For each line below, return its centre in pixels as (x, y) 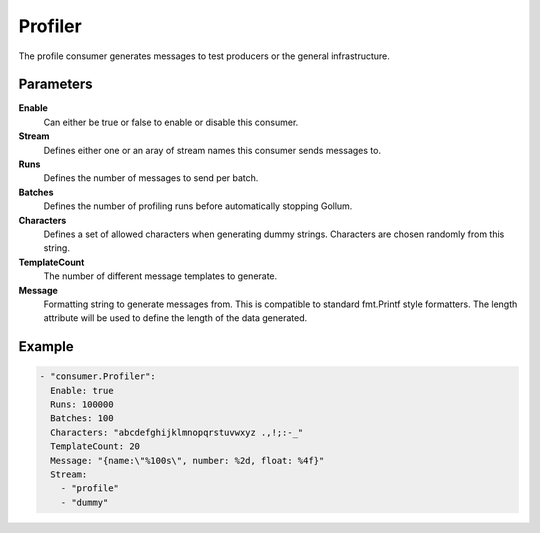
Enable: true (82, 390)
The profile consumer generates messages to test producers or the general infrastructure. (204, 56)
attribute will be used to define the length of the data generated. (175, 318)
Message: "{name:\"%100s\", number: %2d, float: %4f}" (187, 460)
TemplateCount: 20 (95, 446)
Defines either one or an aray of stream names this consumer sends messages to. (212, 150)
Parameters (55, 84)
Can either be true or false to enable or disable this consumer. (171, 122)
